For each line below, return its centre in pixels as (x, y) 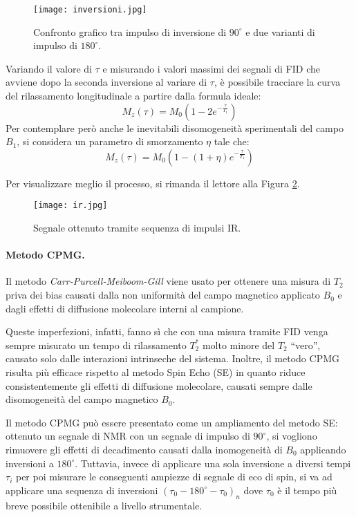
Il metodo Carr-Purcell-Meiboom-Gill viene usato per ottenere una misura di (168, 281)
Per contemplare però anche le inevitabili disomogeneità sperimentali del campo (175, 128)
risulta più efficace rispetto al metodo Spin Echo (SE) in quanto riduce (156, 372)
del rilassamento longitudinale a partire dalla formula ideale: (133, 96)
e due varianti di (280, 31)
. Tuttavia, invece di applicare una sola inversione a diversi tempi (213, 463)
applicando (323, 449)
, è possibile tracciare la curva (277, 82)
